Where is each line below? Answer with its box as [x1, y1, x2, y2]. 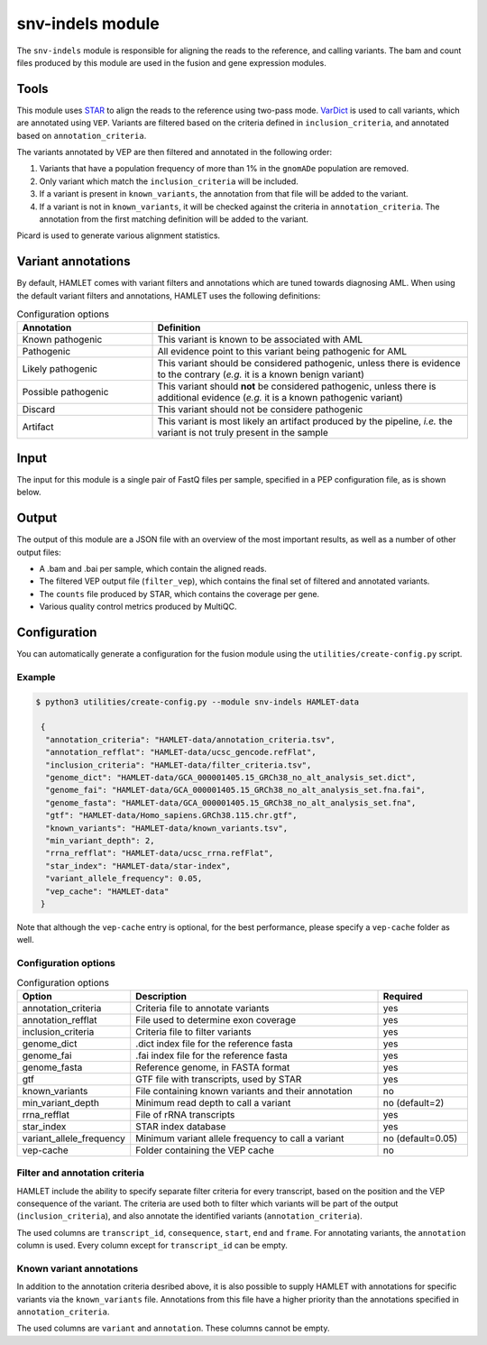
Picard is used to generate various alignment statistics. [16, 230, 221, 241]
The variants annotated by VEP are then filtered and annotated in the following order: [16, 147, 333, 158]
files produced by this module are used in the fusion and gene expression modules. [16, 57, 326, 68]
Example [16, 670, 56, 683]
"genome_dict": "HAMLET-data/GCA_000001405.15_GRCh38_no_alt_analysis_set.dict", [45, 772, 417, 782]
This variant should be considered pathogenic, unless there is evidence [157, 357, 461, 370]
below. [16, 487, 41, 498]
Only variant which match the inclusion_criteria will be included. [39, 176, 299, 187]
